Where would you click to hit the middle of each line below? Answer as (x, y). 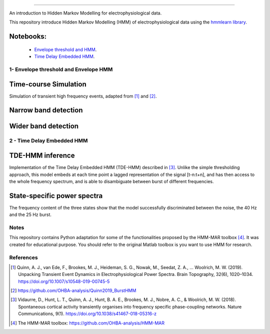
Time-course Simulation (48, 84)
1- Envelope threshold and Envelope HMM (61, 69)
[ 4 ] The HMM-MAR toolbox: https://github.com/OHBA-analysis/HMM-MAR (88, 323)
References (23, 257)
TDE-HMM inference (42, 156)
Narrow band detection (46, 110)
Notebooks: (28, 37)
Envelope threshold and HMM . (65, 49)
